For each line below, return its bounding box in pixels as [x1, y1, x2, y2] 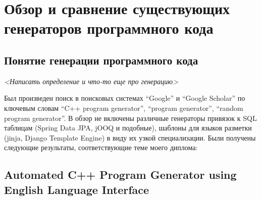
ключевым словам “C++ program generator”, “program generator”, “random [4, 102, 243, 113]
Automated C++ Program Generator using [4, 167, 237, 182]
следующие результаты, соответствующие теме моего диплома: [4, 142, 198, 153]
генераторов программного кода [4, 18, 214, 38]
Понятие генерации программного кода [4, 52, 198, 68]
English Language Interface [4, 181, 149, 197]
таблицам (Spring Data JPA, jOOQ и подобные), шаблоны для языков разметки [4, 122, 252, 133]
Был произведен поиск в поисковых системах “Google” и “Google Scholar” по [4, 93, 245, 103]
